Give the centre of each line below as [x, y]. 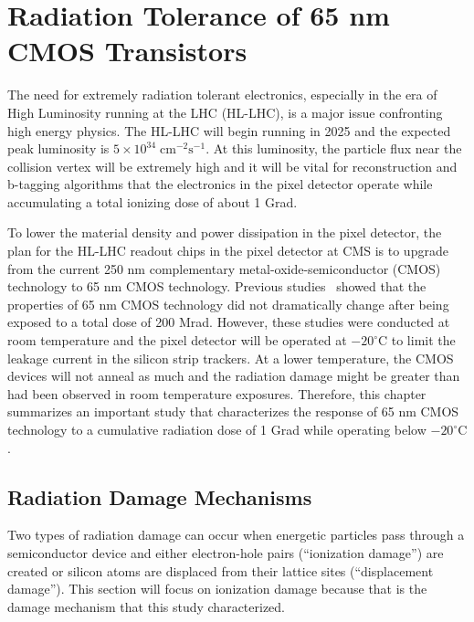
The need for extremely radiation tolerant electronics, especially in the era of [222, 95]
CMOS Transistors [127, 51]
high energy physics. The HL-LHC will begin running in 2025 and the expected [229, 130]
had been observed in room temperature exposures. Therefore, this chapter [217, 393]
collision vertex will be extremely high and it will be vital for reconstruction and [232, 166]
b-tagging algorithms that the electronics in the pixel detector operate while [220, 184]
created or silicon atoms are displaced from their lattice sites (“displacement [221, 570]
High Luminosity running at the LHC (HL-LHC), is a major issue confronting [225, 112]
